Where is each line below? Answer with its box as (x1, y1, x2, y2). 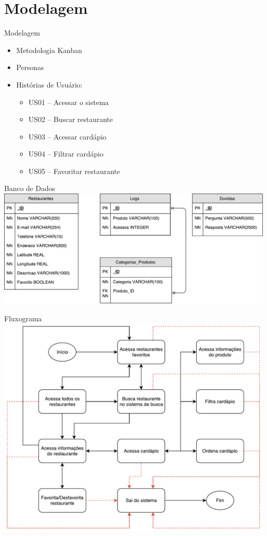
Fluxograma (4, 313, 42, 323)
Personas (16, 62, 44, 73)
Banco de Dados (4, 183, 55, 194)
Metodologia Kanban (16, 44, 82, 55)
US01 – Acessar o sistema (28, 96, 109, 107)
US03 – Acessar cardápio (28, 131, 107, 142)
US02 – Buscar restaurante (28, 114, 113, 125)
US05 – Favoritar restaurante (28, 165, 120, 176)
